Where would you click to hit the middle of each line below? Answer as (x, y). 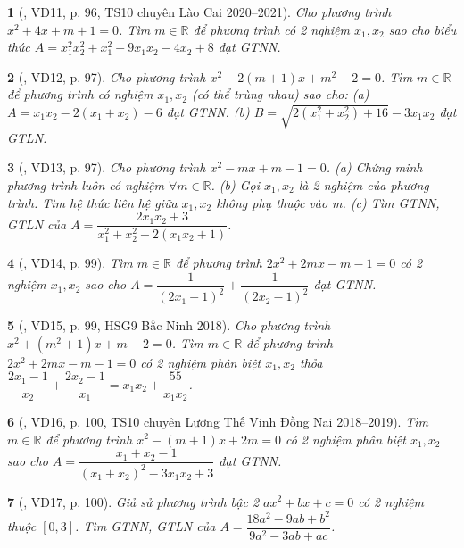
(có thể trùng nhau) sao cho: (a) (281, 94)
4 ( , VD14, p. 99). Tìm (70, 263)
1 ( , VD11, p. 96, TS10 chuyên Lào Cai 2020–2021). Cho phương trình (199, 12)
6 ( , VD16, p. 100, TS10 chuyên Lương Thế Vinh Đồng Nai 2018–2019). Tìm (218, 421)
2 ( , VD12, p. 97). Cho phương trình (107, 76)
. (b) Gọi (236, 184)
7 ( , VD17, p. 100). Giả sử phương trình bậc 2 (133, 501)
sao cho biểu (423, 29)
